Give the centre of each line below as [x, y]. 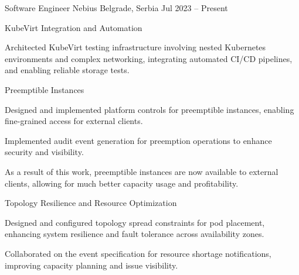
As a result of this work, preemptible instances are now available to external [142, 171]
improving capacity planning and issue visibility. [91, 265]
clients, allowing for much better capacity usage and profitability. [122, 183]
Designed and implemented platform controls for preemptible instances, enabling [149, 109]
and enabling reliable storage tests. [67, 70]
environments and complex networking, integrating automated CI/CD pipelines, [149, 58]
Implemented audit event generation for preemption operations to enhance [138, 140]
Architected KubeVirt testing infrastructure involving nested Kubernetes [135, 47]
